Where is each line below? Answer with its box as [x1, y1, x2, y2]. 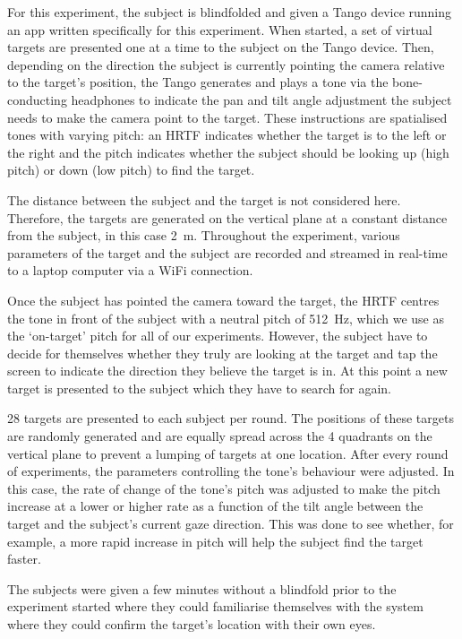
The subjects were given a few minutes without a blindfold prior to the [7, 579, 397, 598]
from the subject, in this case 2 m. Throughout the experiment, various [7, 226, 400, 245]
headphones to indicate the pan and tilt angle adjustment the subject [71, 90, 452, 108]
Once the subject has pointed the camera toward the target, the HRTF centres [7, 290, 440, 309]
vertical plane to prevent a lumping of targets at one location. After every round [7, 444, 449, 462]
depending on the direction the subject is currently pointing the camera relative [7, 55, 445, 73]
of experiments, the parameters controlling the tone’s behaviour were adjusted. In [7, 462, 455, 480]
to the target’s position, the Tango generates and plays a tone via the [7, 73, 389, 91]
